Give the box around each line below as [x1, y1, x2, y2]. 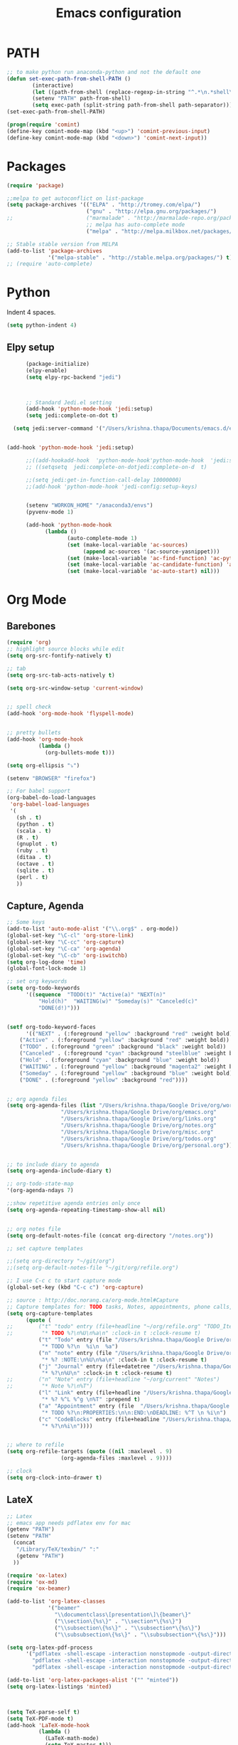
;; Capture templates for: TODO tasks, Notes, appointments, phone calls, [6, 1303, 233, 1310]
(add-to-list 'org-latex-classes [6, 1598, 106, 1606]
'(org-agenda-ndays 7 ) [6, 1187, 74, 1194]
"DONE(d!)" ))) [38, 1004, 80, 1011]
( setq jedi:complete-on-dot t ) [25, 412, 119, 419]
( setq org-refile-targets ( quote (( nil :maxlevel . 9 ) [6, 1448, 173, 1455]
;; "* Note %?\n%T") [6, 1383, 93, 1390]
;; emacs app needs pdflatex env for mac [6, 1519, 131, 1527]
